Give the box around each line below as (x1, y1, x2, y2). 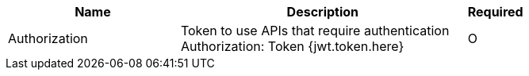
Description (286, 4, 359, 20)
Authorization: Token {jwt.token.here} (180, 38, 404, 54)
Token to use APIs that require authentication (180, 23, 450, 38)
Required (467, 4, 523, 20)
